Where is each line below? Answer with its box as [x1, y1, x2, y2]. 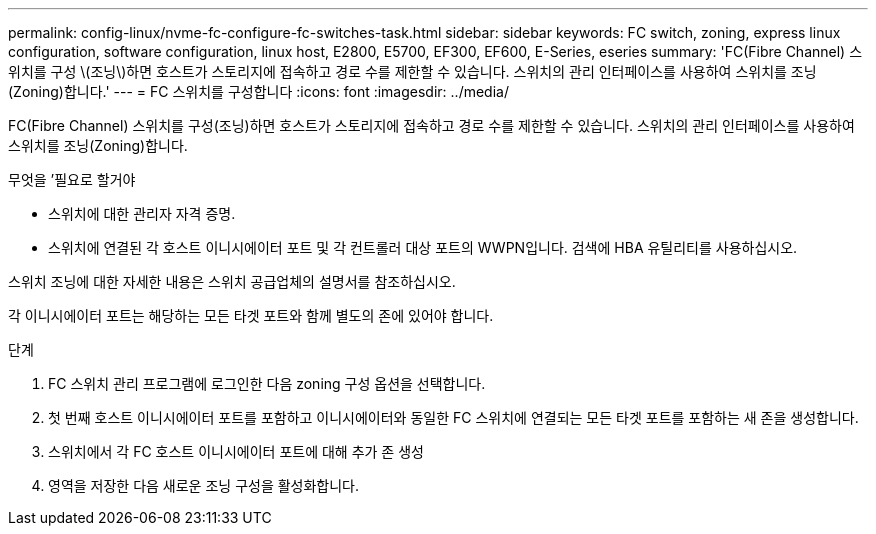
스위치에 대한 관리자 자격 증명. [48, 205, 236, 222]
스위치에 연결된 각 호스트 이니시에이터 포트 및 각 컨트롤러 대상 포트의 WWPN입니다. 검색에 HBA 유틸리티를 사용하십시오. [48, 239, 798, 256]
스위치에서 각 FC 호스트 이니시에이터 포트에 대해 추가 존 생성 [48, 443, 424, 460]
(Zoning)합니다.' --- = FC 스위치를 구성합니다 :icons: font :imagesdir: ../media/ [8, 83, 509, 100]
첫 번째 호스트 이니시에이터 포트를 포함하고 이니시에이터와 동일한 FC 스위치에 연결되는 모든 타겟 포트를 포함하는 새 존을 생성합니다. [48, 409, 859, 426]
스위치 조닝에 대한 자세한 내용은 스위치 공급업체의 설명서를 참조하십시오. [8, 273, 456, 290]
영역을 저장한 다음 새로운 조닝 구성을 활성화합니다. [48, 477, 360, 494]
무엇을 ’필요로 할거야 [8, 171, 136, 188]
